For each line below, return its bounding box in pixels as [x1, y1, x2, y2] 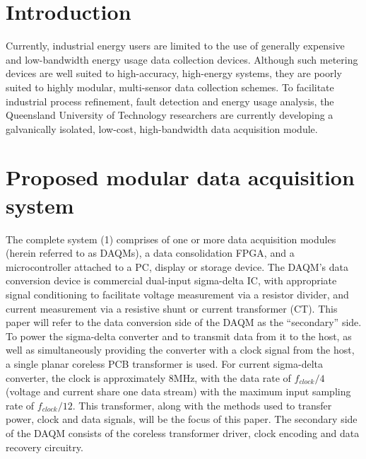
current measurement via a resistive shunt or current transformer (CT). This [6, 301, 338, 315]
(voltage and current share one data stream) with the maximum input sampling [6, 384, 351, 399]
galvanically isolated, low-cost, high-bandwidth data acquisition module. [6, 121, 318, 136]
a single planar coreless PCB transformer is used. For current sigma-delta [6, 356, 324, 371]
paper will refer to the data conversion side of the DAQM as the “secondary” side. [6, 315, 362, 330]
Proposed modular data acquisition [6, 163, 355, 192]
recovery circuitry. [6, 439, 83, 454]
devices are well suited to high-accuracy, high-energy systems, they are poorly [6, 66, 342, 81]
